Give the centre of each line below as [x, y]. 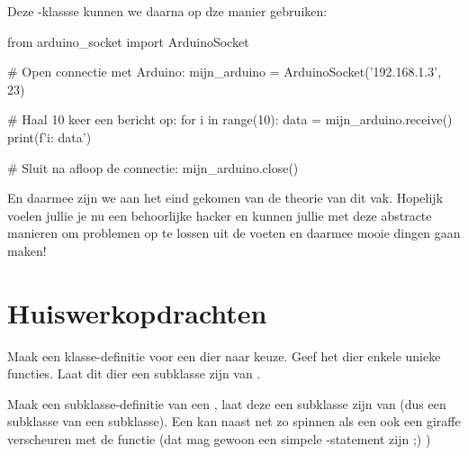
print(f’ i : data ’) [49, 136]
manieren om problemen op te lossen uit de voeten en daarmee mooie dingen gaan [234, 233]
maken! [27, 250]
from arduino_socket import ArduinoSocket [128, 41]
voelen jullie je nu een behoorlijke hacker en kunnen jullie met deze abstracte [220, 215]
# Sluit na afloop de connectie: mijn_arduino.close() [153, 167]
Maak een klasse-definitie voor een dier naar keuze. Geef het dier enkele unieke [224, 355]
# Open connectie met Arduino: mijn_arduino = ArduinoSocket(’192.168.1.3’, [225, 72]
